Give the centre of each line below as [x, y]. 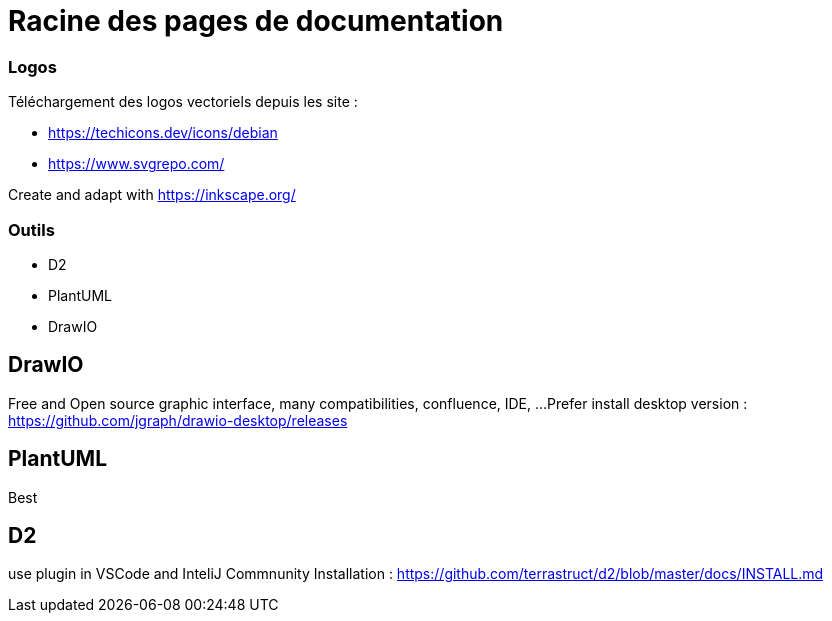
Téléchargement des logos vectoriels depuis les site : [183, 102]
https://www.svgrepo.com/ [136, 164]
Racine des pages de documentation [256, 21]
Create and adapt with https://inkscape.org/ [152, 195]
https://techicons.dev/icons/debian [163, 133]
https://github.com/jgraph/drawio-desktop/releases [178, 420]
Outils [31, 229]
